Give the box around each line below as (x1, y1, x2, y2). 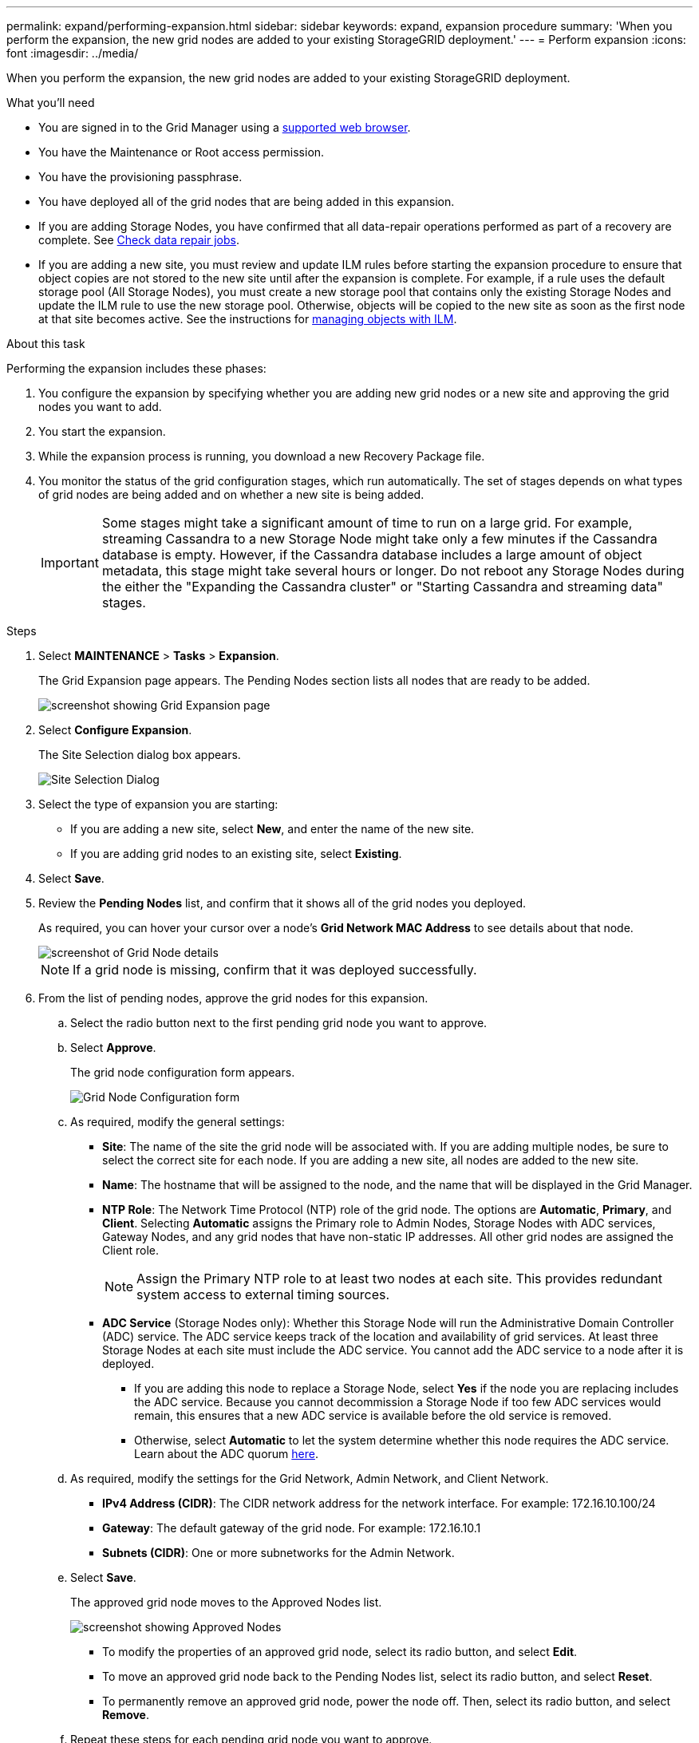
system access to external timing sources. (136, 1286, 390, 1302)
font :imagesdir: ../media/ (6, 46, 139, 60)
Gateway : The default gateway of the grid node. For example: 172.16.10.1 (102, 1521, 481, 1535)
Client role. (102, 1243, 159, 1257)
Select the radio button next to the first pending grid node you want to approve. (70, 1016, 488, 1030)
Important (41, 555, 99, 571)
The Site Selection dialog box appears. (38, 748, 241, 761)
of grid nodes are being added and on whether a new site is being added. (38, 488, 425, 501)
